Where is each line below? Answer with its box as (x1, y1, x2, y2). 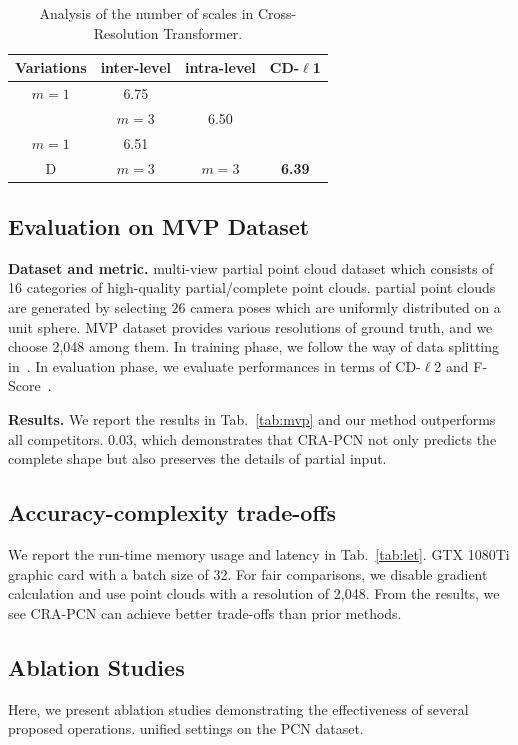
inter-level (100, 57, 171, 78)
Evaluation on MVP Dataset (8, 211, 310, 242)
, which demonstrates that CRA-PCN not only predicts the (132, 428, 497, 449)
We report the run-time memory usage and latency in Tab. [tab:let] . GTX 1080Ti (8, 544, 510, 564)
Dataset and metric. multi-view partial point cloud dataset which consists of (8, 257, 494, 278)
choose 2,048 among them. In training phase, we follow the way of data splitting (8, 336, 500, 357)
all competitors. (8, 428, 104, 449)
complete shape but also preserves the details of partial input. (8, 448, 387, 469)
